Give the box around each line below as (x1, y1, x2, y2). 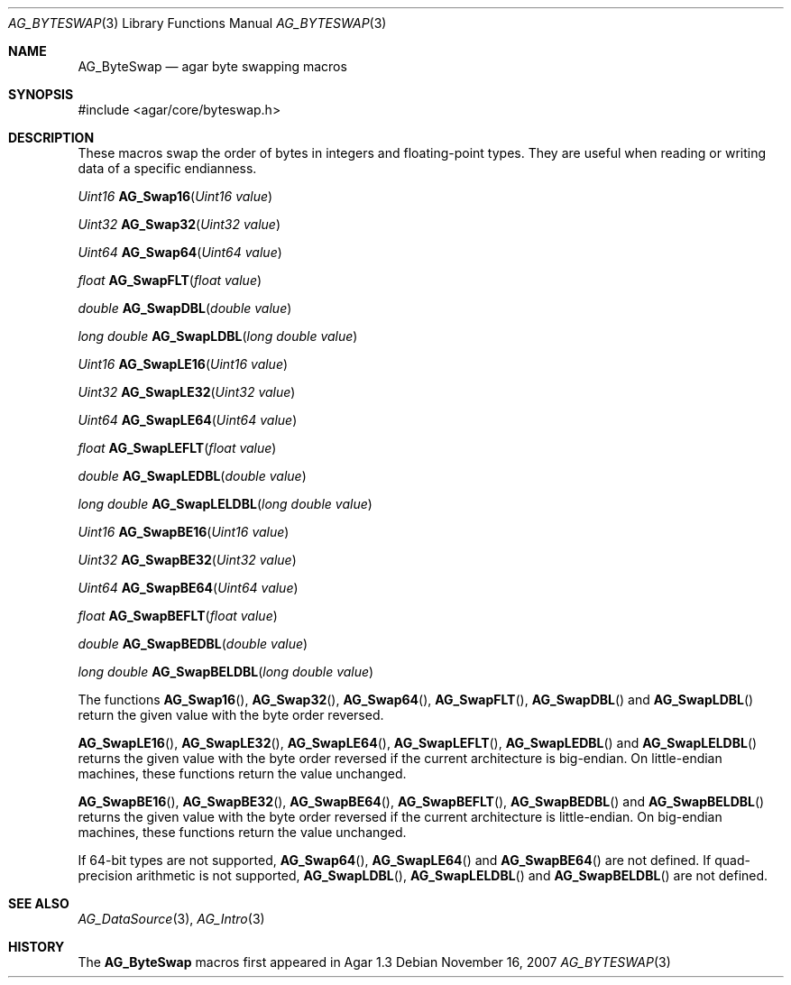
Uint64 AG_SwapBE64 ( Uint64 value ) (78, 580, 299, 595)
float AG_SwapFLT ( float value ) (78, 272, 262, 288)
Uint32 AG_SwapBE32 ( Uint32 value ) (78, 552, 297, 567)
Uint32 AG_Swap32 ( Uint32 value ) (78, 216, 281, 232)
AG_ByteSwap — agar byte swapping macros (78, 59, 347, 74)
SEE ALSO (8, 896, 69, 911)
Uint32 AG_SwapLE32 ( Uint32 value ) (78, 384, 296, 400)
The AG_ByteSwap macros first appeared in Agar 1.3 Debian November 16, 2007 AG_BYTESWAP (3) (78, 954, 671, 970)
